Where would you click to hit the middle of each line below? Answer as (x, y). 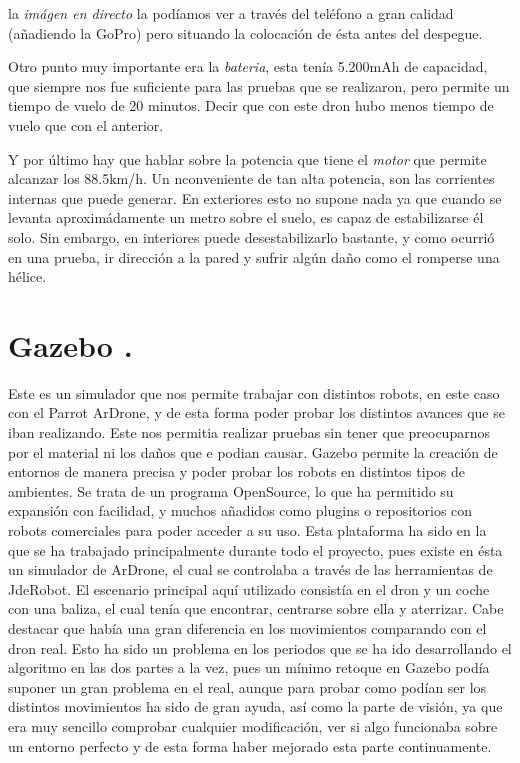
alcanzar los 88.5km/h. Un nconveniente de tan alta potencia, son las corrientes (251, 178)
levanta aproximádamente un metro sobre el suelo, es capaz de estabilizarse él (246, 217)
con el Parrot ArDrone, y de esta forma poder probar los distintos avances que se (256, 412)
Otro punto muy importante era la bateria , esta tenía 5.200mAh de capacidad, (248, 66)
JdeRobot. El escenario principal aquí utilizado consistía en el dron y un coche (249, 588)
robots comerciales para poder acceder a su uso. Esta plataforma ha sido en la (247, 530)
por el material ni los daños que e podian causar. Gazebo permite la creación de (253, 451)
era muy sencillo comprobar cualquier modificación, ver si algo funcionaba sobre (253, 725)
